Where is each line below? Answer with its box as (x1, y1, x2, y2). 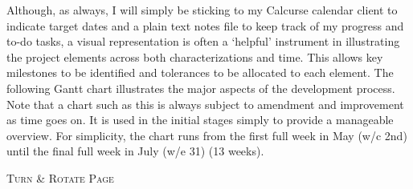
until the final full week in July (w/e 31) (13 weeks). (6, 143, 264, 159)
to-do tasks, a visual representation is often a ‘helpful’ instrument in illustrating (6, 33, 400, 50)
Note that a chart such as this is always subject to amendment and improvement (6, 95, 404, 112)
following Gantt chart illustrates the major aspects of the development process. (6, 79, 395, 96)
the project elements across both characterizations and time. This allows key (6, 48, 383, 65)
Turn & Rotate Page (6, 169, 114, 186)
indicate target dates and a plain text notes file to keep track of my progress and (6, 17, 404, 34)
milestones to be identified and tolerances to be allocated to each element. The (6, 64, 394, 81)
